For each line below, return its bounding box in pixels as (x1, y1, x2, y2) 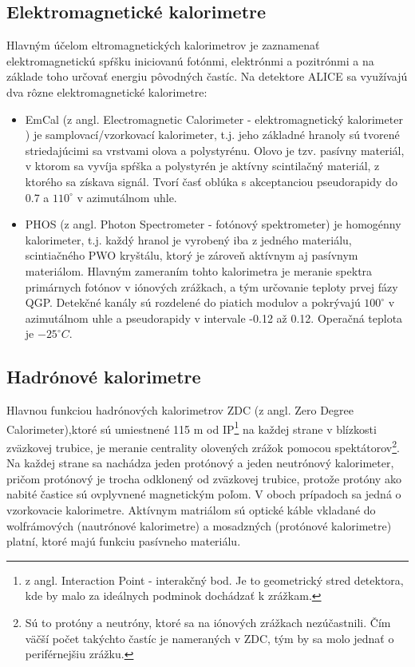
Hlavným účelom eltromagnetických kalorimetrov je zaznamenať (6, 37, 320, 54)
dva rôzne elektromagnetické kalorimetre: (6, 83, 207, 100)
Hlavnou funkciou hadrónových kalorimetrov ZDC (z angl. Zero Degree (6, 402, 354, 419)
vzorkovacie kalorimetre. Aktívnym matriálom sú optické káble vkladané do (6, 501, 376, 518)
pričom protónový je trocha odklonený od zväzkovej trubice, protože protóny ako (6, 470, 401, 486)
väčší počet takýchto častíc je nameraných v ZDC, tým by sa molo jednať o (25, 629, 394, 646)
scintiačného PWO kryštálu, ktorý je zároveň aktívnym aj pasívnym (25, 247, 358, 264)
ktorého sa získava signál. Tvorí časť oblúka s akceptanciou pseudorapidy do (25, 173, 397, 189)
